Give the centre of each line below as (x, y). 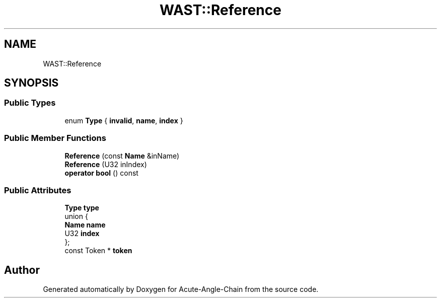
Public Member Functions (55, 138)
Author (22, 270)
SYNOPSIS (31, 83)
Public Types (30, 103)
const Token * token (98, 251)
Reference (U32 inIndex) (106, 164)
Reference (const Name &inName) (122, 156)
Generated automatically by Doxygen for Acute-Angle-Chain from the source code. (181, 289)
